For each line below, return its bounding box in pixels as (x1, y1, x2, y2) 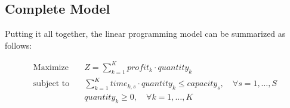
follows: (5, 39, 32, 51)
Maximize (33, 63, 69, 72)
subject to (33, 80, 70, 88)
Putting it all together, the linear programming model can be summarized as (5, 27, 286, 40)
